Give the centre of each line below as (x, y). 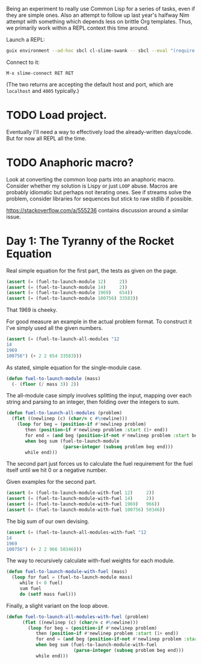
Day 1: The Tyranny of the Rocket (90, 241)
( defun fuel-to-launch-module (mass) (54, 378)
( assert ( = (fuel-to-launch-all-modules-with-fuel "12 (76, 532)
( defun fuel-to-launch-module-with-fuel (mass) (67, 572)
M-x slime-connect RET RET (40, 73)
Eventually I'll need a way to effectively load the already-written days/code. (99, 131)
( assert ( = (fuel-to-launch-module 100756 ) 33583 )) (72, 299)
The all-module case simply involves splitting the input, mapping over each (99, 396)
